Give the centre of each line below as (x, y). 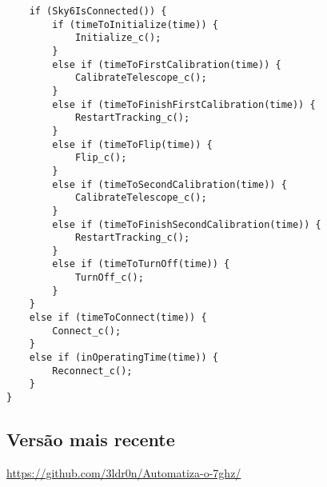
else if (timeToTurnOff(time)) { (141, 264)
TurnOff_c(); (109, 278)
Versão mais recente (91, 439)
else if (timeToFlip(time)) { (132, 144)
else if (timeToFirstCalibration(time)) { (167, 64)
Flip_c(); (101, 158)
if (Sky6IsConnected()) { (98, 11)
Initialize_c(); (118, 38)
